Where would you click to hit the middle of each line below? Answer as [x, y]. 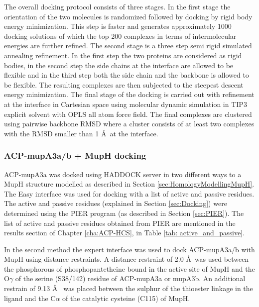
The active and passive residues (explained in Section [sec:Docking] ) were [116, 203]
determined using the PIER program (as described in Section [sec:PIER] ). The [124, 213]
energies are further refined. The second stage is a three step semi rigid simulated [128, 46]
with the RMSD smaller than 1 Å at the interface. [81, 133]
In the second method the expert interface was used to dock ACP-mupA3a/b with [129, 249]
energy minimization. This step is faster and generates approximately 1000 [118, 26]
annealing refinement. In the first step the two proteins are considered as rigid [123, 55]
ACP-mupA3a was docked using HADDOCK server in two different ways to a [123, 174]
